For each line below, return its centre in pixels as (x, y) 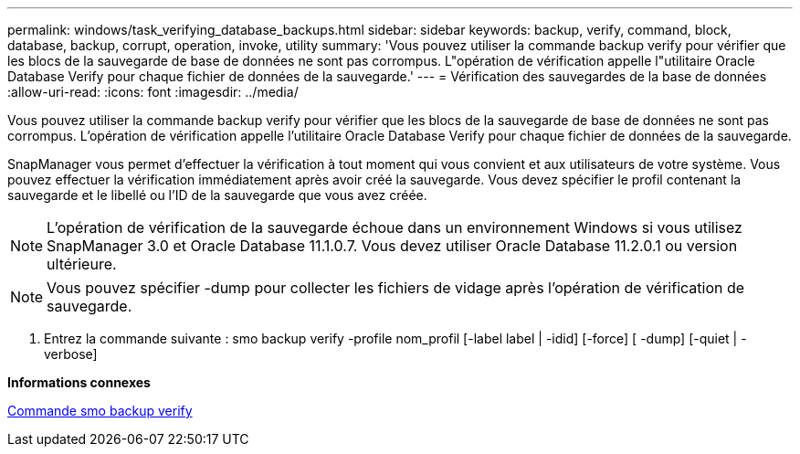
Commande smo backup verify (100, 411)
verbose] (71, 354)
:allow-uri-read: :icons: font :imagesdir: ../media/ (153, 92)
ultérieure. (82, 264)
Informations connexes (79, 382)
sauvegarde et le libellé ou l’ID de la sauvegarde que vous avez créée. (217, 195)
